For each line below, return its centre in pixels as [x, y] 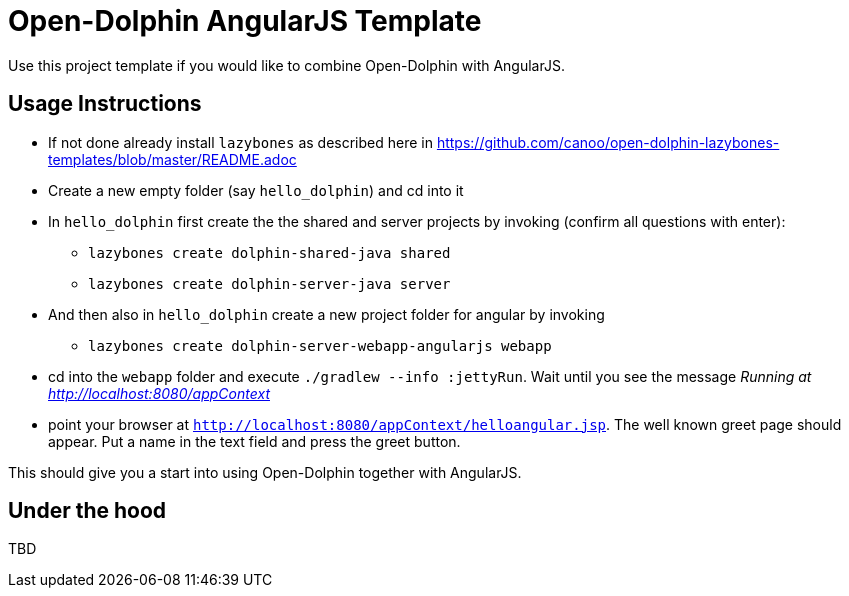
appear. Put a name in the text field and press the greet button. [254, 441]
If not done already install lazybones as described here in [240, 142]
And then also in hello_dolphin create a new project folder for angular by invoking [326, 314]
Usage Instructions [105, 104]
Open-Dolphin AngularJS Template [245, 21]
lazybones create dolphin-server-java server [269, 283]
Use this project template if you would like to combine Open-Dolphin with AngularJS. [286, 65]
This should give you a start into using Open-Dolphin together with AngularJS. [265, 472]
